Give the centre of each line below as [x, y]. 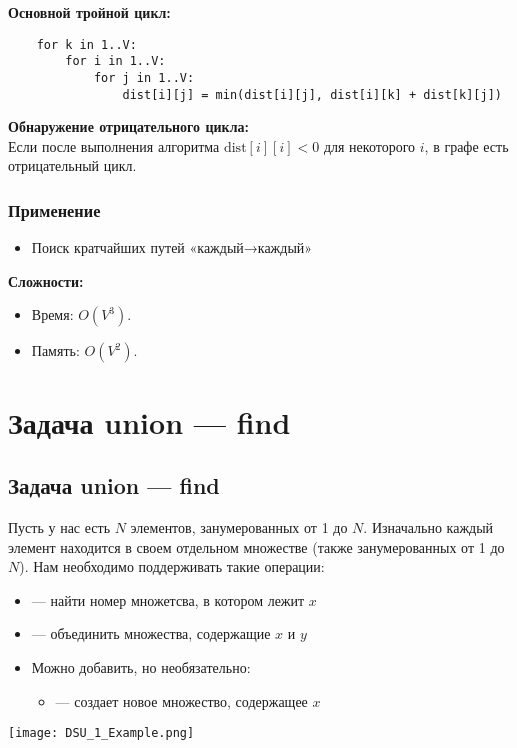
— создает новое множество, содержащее [181, 700]
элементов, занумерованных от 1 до [239, 526]
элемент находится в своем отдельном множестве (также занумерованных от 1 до [256, 546]
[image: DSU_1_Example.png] [101, 733]
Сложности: [46, 280]
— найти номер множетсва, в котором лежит [168, 599]
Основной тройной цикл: [89, 12]
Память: [55, 350]
